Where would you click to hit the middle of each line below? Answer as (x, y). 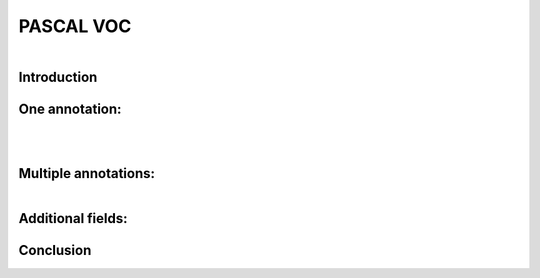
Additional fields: (73, 218)
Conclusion (55, 250)
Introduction (58, 76)
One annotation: (70, 108)
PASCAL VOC (75, 26)
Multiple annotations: (86, 173)
